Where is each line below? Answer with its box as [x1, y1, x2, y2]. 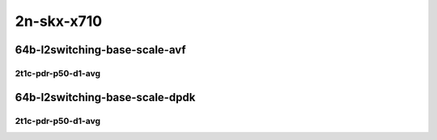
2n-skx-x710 [15, 12, 103, 30]
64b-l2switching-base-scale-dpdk [15, 90, 196, 104]
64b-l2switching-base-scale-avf [15, 43, 186, 57]
